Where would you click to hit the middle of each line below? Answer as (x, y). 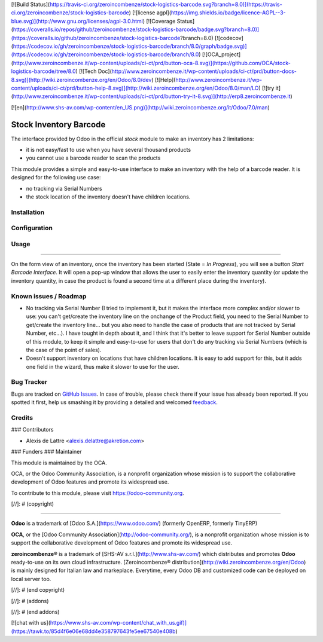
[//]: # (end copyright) (38, 590)
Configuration (32, 228)
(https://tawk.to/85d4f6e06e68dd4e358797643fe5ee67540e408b (93, 631)
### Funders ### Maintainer (46, 452)
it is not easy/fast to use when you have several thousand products (109, 149)
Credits (22, 417)
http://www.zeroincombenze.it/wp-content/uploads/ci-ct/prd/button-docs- (204, 71)
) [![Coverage (159, 21)
